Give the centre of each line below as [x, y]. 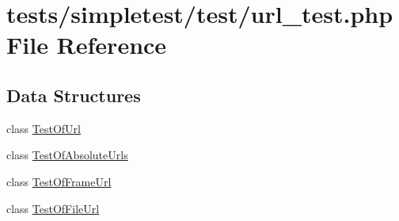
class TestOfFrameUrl [59, 181]
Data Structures [74, 95]
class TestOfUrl [44, 128]
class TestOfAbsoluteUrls [67, 155]
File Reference [87, 45]
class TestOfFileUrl [53, 208]
